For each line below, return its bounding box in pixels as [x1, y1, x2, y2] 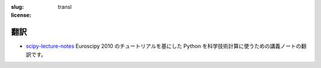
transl [58, 4, 72, 10]
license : [11, 12, 32, 19]
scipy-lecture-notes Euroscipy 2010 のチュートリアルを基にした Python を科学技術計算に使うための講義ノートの [26, 43, 301, 50]
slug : [11, 4, 24, 10]
